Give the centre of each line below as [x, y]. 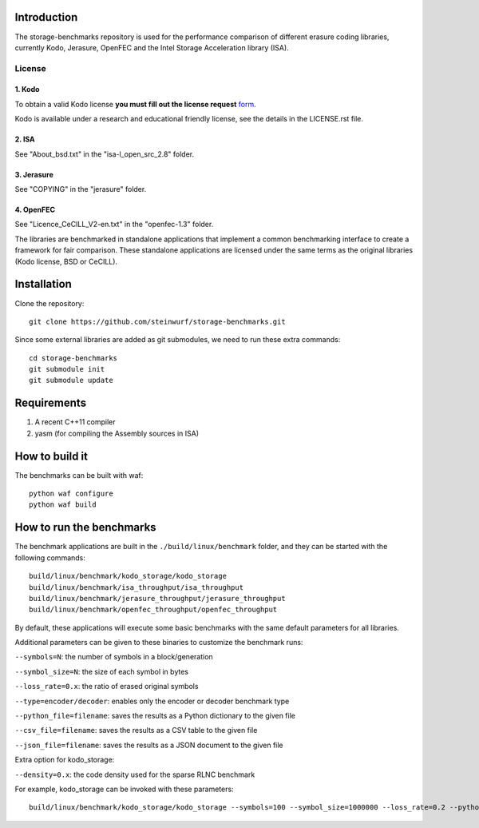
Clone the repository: [49, 303]
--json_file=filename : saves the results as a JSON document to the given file [149, 745]
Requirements [51, 403]
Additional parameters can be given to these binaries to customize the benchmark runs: [159, 643]
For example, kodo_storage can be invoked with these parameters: [125, 789]
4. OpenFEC [35, 210]
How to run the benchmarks [85, 527]
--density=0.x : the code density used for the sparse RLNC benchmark [135, 774]
